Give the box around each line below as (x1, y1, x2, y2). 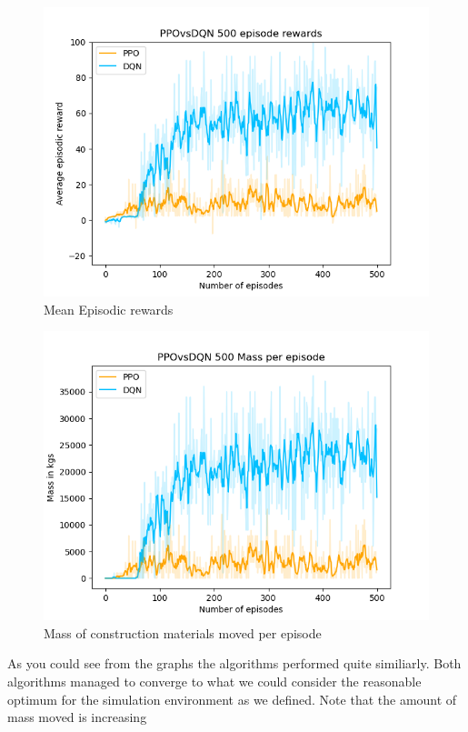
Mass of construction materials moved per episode (44, 623, 322, 642)
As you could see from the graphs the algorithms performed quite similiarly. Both (7, 654, 462, 673)
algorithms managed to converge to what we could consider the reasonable (7, 671, 422, 690)
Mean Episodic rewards (44, 299, 174, 318)
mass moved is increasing (7, 707, 147, 727)
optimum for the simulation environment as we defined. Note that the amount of (7, 689, 457, 708)
